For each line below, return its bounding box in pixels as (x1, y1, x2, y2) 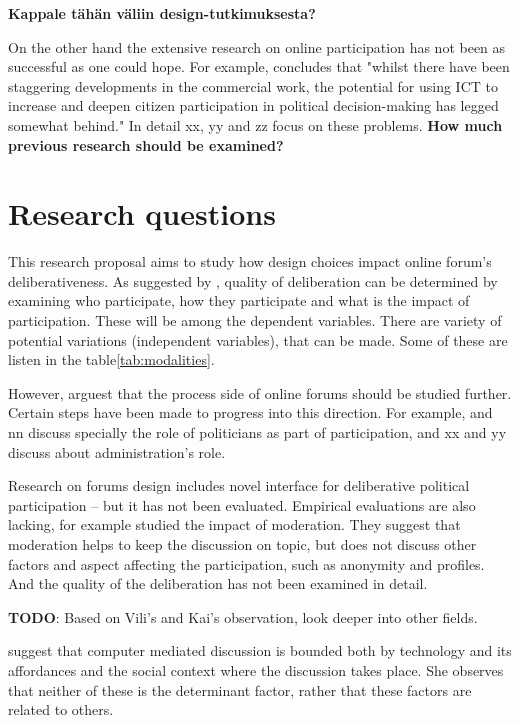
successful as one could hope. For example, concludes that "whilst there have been (8, 56, 510, 77)
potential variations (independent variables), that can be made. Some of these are (8, 329, 508, 350)
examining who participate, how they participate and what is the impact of (8, 290, 470, 311)
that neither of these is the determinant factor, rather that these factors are (8, 679, 472, 700)
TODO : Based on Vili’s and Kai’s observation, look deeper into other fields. (8, 606, 478, 627)
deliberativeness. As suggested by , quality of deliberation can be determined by (8, 270, 498, 291)
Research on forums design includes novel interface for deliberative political (8, 475, 470, 496)
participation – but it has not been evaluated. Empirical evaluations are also (8, 494, 476, 515)
